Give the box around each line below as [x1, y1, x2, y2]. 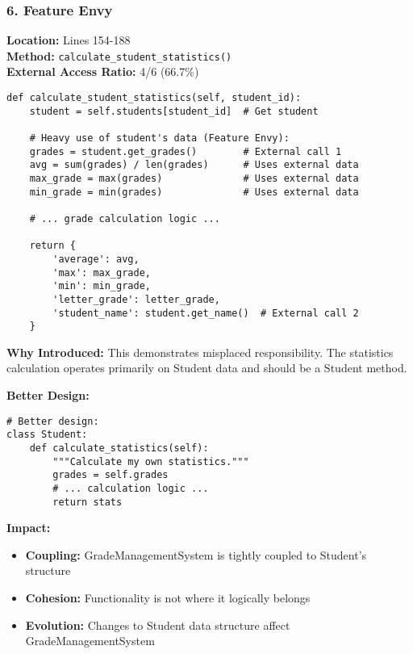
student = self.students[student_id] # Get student [29, 105, 319, 117]
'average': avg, [52, 253, 140, 265]
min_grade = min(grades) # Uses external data [29, 186, 359, 198]
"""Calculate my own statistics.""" [52, 455, 249, 467]
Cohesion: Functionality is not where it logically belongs [25, 589, 311, 606]
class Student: [6, 429, 88, 441]
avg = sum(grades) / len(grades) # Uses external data [29, 159, 359, 171]
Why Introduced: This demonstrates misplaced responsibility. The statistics [6, 343, 394, 360]
